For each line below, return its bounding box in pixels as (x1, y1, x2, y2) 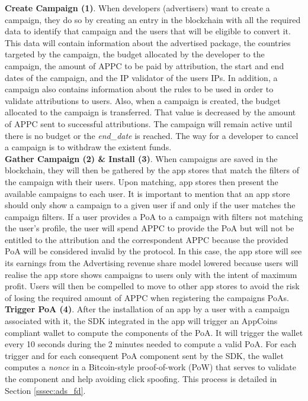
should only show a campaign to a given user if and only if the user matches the (5, 199, 296, 211)
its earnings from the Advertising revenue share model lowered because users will (5, 257, 299, 269)
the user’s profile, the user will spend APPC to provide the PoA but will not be (5, 222, 294, 234)
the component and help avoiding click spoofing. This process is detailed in (5, 373, 277, 384)
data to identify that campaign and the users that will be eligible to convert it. (5, 25, 291, 37)
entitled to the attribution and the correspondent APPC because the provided (5, 233, 288, 245)
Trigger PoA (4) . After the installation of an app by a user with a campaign (5, 303, 290, 315)
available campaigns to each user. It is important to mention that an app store (5, 187, 290, 199)
